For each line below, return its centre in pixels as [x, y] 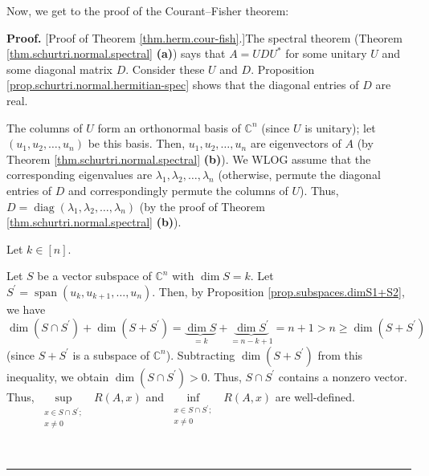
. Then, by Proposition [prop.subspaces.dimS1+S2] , [278, 291]
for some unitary [326, 53]
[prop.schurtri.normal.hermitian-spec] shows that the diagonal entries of [183, 85]
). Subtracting [200, 354]
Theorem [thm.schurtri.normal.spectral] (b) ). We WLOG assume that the [189, 159]
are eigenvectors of [296, 143]
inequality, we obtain [58, 376]
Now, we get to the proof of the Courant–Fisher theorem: [148, 10]
